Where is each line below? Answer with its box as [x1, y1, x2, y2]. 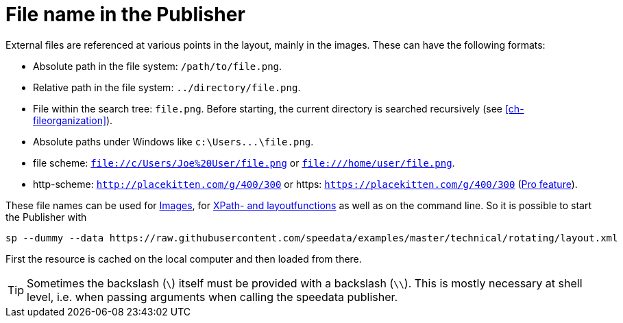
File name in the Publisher [5, 3, 245, 26]
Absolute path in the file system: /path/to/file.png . [33, 60, 282, 72]
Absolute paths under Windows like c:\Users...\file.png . [33, 135, 314, 147]
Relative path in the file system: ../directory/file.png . [33, 81, 301, 93]
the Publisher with [5, 211, 87, 223]
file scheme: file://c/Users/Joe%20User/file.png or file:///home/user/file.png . [33, 156, 455, 169]
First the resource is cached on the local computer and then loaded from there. [5, 252, 362, 265]
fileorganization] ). [33, 114, 113, 126]
